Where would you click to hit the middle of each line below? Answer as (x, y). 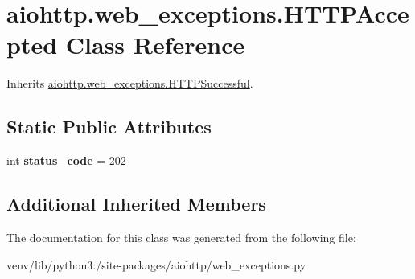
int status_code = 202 (66, 160)
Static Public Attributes (109, 127)
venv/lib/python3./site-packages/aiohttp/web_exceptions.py (156, 264)
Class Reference (155, 45)
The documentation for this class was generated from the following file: (181, 237)
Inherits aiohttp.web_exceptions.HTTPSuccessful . (130, 83)
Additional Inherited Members (136, 204)
